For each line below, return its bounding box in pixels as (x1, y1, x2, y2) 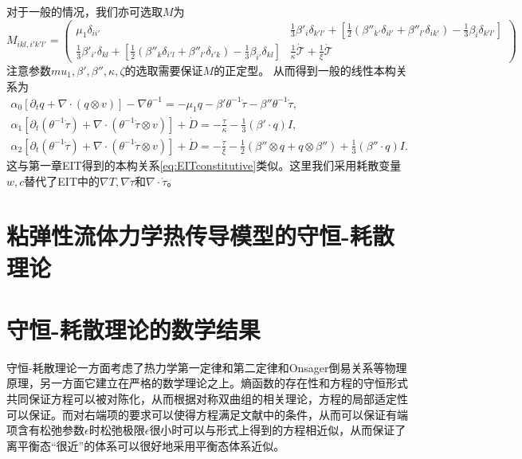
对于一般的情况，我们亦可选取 (6, 3, 163, 19)
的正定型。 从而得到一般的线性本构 (214, 61, 396, 78)
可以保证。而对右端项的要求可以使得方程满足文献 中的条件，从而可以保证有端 (6, 406, 408, 422)
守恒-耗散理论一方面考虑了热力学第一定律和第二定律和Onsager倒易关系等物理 (6, 359, 407, 375)
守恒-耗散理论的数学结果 (6, 312, 261, 345)
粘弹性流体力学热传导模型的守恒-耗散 (6, 219, 394, 252)
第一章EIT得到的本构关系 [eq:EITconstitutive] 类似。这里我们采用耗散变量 (28, 156, 402, 173)
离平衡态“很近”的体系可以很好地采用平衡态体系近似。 (6, 437, 285, 453)
